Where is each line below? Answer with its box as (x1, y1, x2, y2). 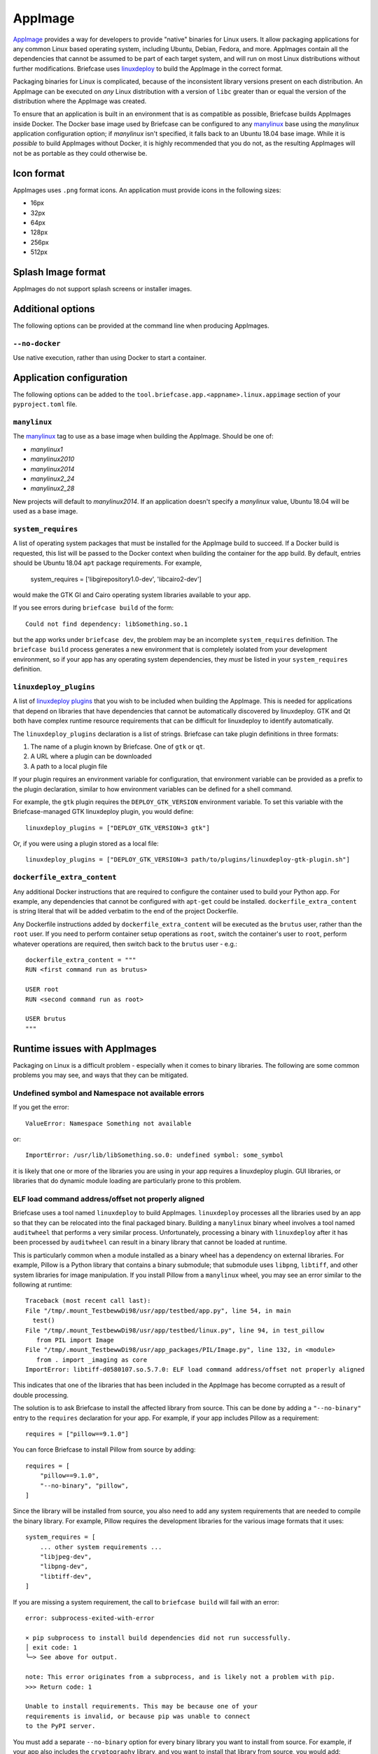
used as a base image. (13, 507, 78, 516)
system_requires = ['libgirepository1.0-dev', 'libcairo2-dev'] (30, 575, 202, 583)
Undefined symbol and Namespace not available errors (13, 1088, 204, 1098)
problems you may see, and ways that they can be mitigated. (13, 1071, 189, 1079)
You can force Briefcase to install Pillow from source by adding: (13, 1445, 196, 1454)
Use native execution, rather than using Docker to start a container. (13, 354, 206, 362)
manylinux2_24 (30, 474, 75, 483)
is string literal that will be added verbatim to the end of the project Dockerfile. (13, 907, 239, 916)
